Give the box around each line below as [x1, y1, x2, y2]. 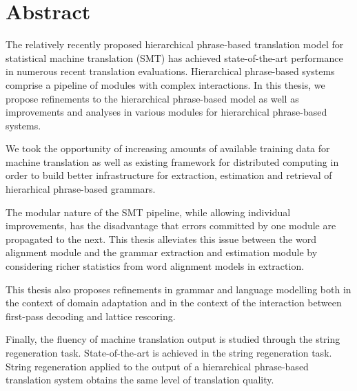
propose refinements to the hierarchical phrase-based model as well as [6, 91, 299, 105]
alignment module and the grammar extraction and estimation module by [6, 245, 318, 260]
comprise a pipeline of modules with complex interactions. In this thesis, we [6, 77, 325, 92]
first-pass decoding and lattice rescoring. [6, 308, 176, 323]
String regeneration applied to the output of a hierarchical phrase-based [6, 359, 309, 373]
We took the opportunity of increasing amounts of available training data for [6, 141, 330, 156]
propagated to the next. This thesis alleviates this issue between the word [6, 231, 316, 246]
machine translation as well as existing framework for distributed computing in [6, 154, 339, 169]
